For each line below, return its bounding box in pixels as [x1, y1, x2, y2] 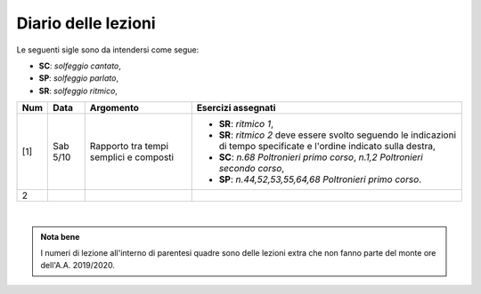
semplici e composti [89, 151, 174, 163]
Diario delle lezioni [16, 13, 156, 33]
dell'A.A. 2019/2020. [40, 260, 116, 271]
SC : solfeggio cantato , [38, 60, 122, 71]
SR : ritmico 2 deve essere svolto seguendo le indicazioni [218, 129, 457, 141]
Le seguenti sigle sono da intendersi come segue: [16, 44, 200, 55]
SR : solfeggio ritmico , [38, 85, 118, 96]
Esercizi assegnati [196, 102, 276, 115]
